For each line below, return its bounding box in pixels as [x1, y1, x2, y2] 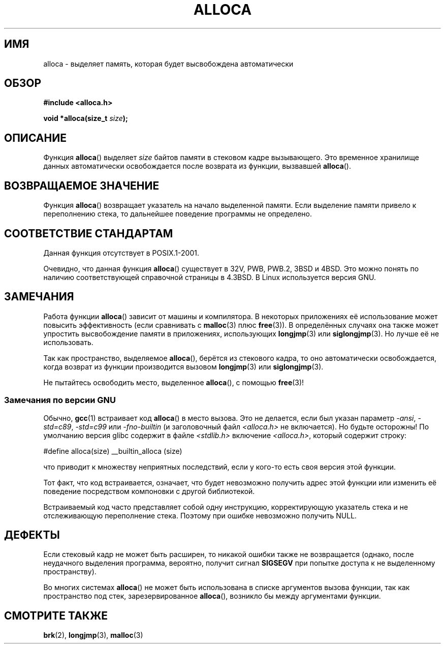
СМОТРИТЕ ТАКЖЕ [4, 609, 108, 622]
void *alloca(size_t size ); [43, 114, 128, 123]
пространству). [43, 567, 97, 576]
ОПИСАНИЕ [4, 131, 67, 144]
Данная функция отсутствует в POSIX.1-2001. [43, 248, 199, 257]
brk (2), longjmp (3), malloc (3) [43, 631, 143, 640]
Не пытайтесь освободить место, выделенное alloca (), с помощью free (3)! [43, 378, 304, 387]
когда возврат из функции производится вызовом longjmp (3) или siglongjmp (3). [43, 362, 324, 371]
